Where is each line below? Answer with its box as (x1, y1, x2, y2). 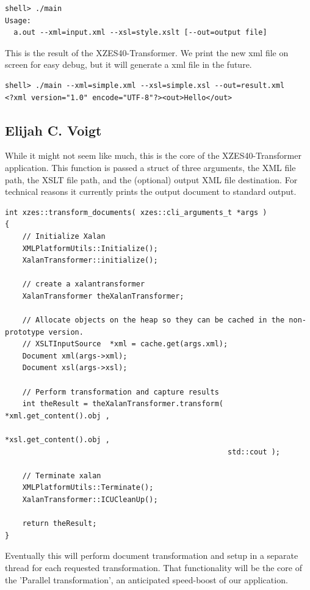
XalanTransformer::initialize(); (22, 256, 158, 265)
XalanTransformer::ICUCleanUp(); (22, 495, 158, 504)
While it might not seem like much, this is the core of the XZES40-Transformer (5, 149, 301, 162)
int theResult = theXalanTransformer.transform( (22, 399, 223, 409)
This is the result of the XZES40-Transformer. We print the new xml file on (5, 46, 289, 59)
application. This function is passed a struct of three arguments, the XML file (5, 161, 296, 173)
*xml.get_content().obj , (5, 411, 110, 420)
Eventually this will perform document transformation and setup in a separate (5, 549, 298, 562)
